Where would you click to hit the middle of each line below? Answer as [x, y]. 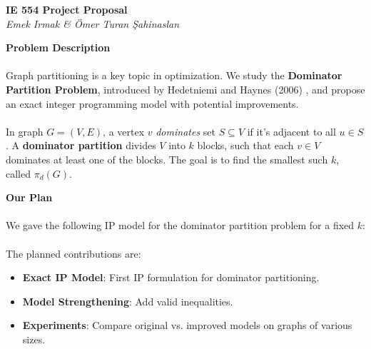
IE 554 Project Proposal [67, 9]
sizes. [34, 339]
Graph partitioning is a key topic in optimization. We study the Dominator [174, 75]
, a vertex [124, 131]
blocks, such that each [245, 145]
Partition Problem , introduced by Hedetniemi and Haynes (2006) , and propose [185, 89]
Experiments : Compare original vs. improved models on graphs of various [187, 325]
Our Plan [29, 197]
